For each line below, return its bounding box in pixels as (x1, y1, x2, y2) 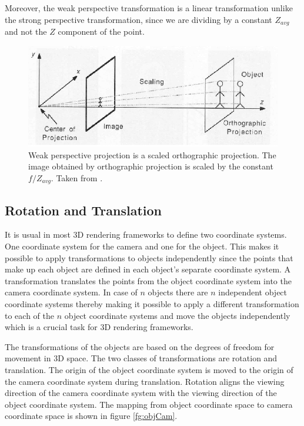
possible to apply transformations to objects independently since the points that (5, 251, 293, 264)
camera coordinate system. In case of (5, 286, 138, 298)
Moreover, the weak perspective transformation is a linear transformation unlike (5, 2, 293, 14)
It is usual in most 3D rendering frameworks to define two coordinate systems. (5, 228, 287, 241)
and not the (5, 25, 47, 38)
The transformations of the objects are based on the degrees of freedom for (5, 340, 275, 352)
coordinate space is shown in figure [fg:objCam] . (5, 410, 178, 422)
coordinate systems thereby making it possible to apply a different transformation (5, 298, 299, 310)
